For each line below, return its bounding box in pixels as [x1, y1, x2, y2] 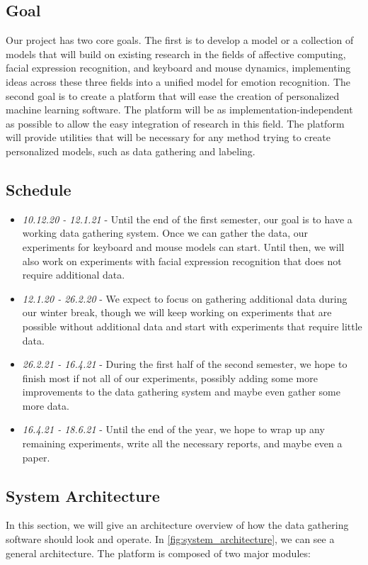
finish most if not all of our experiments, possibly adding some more [22, 370, 318, 385]
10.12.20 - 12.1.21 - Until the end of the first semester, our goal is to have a [22, 211, 352, 226]
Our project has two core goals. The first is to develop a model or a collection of [6, 33, 354, 47]
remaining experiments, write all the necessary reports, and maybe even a [22, 436, 343, 451]
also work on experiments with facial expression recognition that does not [22, 253, 342, 268]
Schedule [6, 178, 71, 200]
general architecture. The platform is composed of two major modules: [6, 545, 311, 560]
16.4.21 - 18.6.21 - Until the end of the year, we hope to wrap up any [22, 422, 325, 437]
